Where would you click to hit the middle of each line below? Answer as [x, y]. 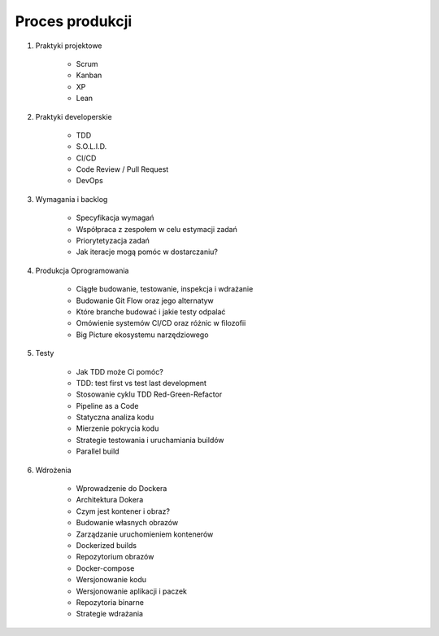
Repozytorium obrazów [115, 557]
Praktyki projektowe [69, 46]
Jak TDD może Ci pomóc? [120, 371]
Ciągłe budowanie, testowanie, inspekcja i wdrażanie [165, 289]
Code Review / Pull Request [122, 169]
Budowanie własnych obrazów [127, 523]
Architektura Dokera [110, 500]
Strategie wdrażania [110, 614]
